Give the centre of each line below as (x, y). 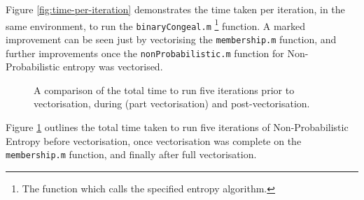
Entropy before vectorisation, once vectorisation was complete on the (154, 140)
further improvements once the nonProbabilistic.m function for (145, 53)
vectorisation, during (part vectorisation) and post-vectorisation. (172, 103)
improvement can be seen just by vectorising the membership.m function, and (171, 39)
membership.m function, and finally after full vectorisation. (131, 154)
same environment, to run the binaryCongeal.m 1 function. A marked (156, 24)
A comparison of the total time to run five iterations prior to (164, 90)
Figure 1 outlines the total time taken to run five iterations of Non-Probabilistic (177, 127)
